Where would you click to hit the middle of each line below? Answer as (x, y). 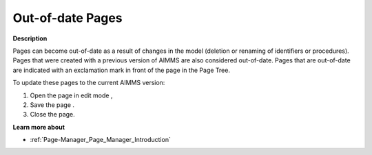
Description (30, 38)
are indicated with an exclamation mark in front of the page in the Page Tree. (122, 70)
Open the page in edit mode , (71, 95)
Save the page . (52, 105)
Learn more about (39, 127)
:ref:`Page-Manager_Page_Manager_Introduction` (101, 140)
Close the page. (52, 115)
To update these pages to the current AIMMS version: (89, 83)
